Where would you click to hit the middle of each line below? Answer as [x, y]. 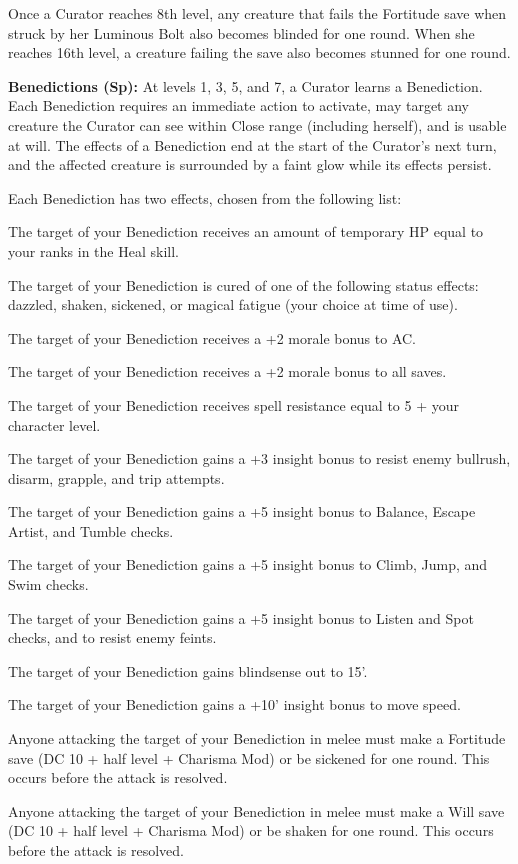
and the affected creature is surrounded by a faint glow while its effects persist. [250, 164]
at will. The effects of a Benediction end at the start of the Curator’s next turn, [252, 144]
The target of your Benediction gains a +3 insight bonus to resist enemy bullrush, [259, 458]
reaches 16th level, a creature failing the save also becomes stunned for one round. [259, 52]
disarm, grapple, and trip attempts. [116, 477]
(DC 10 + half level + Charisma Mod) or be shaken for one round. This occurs [251, 830]
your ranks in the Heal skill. [93, 250]
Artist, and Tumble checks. [91, 530]
